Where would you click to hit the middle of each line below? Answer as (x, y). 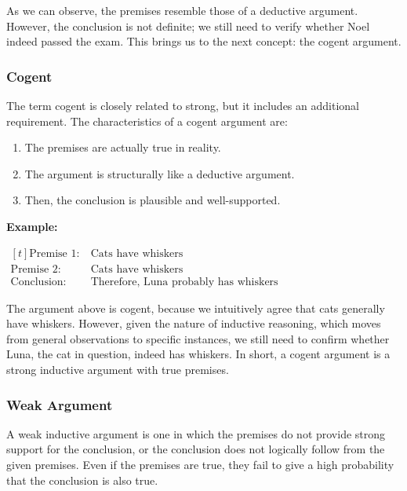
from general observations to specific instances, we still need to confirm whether (198, 338)
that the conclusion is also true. (82, 480)
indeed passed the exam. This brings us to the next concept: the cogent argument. (204, 41)
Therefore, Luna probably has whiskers (184, 282)
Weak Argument (60, 404)
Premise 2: (36, 269)
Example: (32, 226)
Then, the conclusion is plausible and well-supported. (153, 200)
